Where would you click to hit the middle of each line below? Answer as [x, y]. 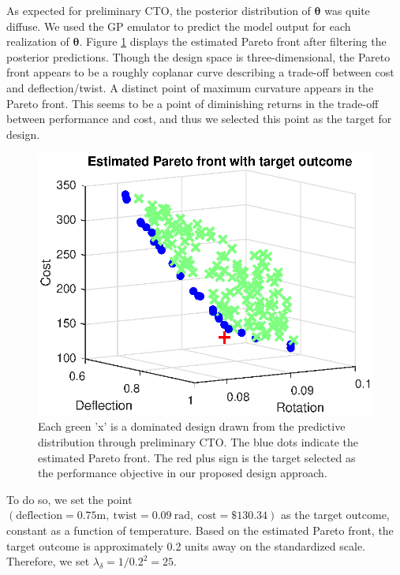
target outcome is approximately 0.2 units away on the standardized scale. [186, 545]
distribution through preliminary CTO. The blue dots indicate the [198, 441]
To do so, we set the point [69, 499]
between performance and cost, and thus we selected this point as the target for [199, 119]
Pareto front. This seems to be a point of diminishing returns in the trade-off [193, 103]
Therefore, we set [48, 561]
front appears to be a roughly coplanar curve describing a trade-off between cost [200, 72]
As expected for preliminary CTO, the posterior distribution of [159, 10]
